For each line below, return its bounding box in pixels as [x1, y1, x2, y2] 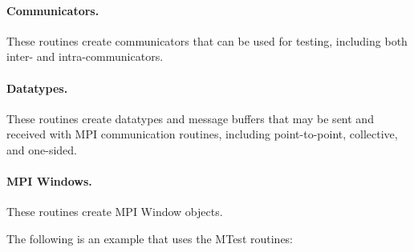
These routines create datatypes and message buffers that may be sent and [6, 110, 374, 126]
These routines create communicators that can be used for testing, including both [6, 32, 408, 49]
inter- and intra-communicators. [6, 48, 164, 65]
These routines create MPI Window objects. [6, 203, 223, 220]
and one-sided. [6, 141, 77, 158]
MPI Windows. [6, 173, 92, 190]
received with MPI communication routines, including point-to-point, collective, [6, 126, 398, 142]
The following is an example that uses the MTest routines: [6, 230, 294, 246]
